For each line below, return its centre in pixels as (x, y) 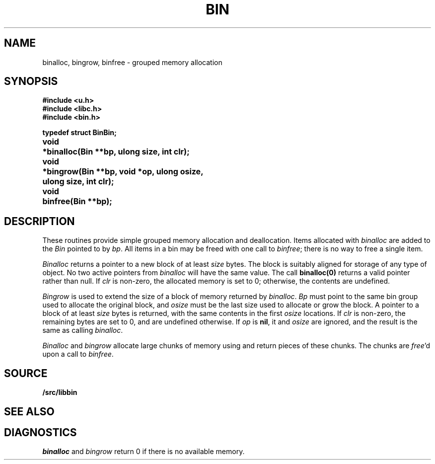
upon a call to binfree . (78, 354)
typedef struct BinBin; (79, 133)
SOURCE (26, 373)
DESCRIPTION (39, 221)
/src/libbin (60, 392)
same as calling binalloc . (83, 330)
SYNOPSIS (31, 81)
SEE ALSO (29, 411)
